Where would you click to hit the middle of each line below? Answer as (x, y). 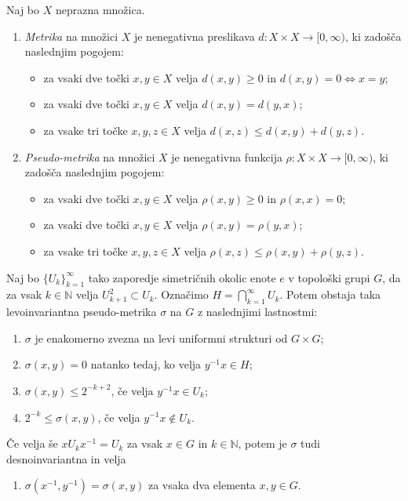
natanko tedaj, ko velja (146, 364)
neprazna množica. (100, 9)
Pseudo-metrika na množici (90, 156)
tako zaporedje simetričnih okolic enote (182, 277)
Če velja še (32, 443)
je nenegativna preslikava (194, 36)
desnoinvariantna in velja (66, 458)
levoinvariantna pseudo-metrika (82, 312)
